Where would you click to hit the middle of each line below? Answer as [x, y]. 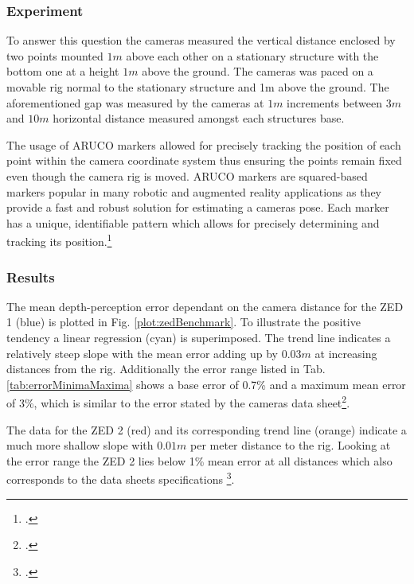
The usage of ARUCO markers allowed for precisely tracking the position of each [204, 144]
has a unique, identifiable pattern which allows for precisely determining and [193, 222]
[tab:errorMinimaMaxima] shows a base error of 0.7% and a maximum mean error [206, 384]
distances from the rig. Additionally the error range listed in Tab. [166, 369]
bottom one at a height [63, 71]
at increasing [346, 353]
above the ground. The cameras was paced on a [258, 71]
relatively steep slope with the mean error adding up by [142, 353]
